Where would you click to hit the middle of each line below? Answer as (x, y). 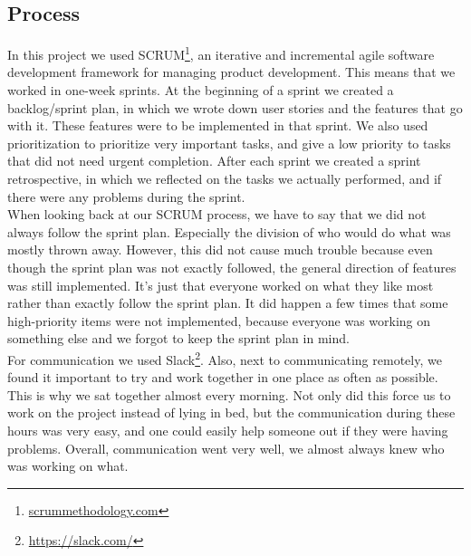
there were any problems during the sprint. (126, 196)
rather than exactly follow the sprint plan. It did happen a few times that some (228, 303)
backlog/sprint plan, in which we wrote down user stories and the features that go (235, 107)
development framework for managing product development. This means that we (231, 72)
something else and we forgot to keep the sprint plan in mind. (178, 338)
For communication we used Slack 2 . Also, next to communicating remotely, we (225, 358)
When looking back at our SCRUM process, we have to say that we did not (217, 214)
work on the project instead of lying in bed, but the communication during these (231, 412)
